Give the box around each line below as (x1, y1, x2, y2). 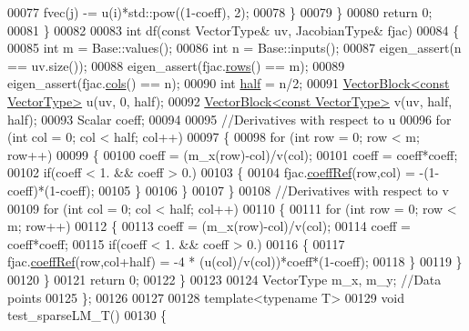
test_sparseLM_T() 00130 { (7, 306, 168, 325)
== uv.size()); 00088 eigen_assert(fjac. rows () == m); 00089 (7, 55, 345, 75)
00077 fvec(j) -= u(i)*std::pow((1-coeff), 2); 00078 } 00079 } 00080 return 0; (7, 3, 433, 21)
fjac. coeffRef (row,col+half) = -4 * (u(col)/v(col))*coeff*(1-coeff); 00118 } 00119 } (7, 252, 463, 271)
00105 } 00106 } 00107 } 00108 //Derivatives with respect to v (98, 180, 449, 199)
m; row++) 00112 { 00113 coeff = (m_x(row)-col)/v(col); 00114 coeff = (7, 216, 411, 236)
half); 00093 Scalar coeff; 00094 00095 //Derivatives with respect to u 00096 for (7, 109, 452, 128)
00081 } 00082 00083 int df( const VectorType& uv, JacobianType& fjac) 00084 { (7, 20, 460, 39)
